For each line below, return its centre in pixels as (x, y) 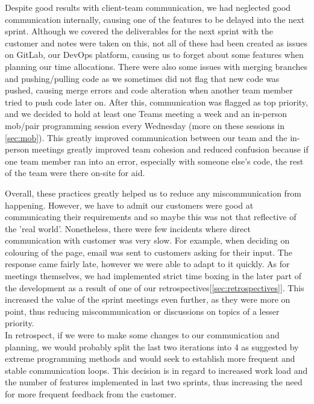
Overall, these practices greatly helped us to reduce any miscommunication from (153, 193)
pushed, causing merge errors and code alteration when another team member (149, 90)
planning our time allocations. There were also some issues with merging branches (156, 66)
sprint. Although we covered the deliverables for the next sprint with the (139, 31)
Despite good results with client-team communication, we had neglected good (148, 7)
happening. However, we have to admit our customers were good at (129, 205)
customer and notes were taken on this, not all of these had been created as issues (156, 43)
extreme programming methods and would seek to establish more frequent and (150, 358)
